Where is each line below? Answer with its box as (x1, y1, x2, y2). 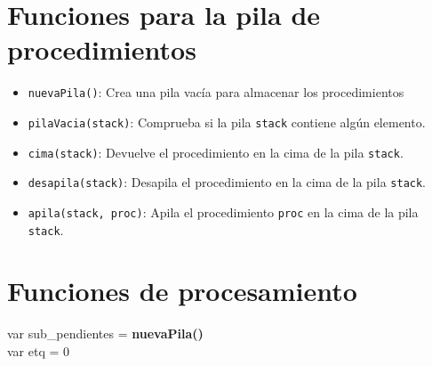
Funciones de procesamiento (7, 272, 357, 309)
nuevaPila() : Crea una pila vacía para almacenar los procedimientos (28, 83, 404, 102)
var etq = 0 (7, 341, 70, 360)
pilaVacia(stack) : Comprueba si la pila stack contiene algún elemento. (28, 112, 426, 131)
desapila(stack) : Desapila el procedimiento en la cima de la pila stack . (28, 173, 427, 191)
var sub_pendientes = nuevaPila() (7, 324, 204, 343)
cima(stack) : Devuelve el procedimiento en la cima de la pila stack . (28, 142, 404, 161)
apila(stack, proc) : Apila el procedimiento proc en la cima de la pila (28, 202, 419, 221)
